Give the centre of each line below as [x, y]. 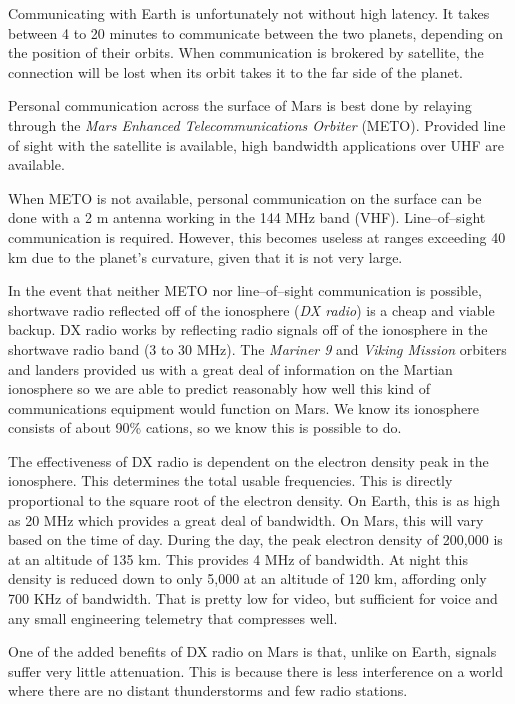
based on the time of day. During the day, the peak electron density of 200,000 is [255, 539]
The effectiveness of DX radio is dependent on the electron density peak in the [248, 460]
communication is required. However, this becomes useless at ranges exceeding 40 [257, 236]
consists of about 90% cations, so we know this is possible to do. [205, 427]
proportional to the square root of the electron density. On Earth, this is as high [254, 500]
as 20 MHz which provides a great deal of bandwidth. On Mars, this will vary [246, 519]
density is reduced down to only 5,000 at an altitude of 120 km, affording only [247, 578]
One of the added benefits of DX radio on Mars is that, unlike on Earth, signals [252, 651]
